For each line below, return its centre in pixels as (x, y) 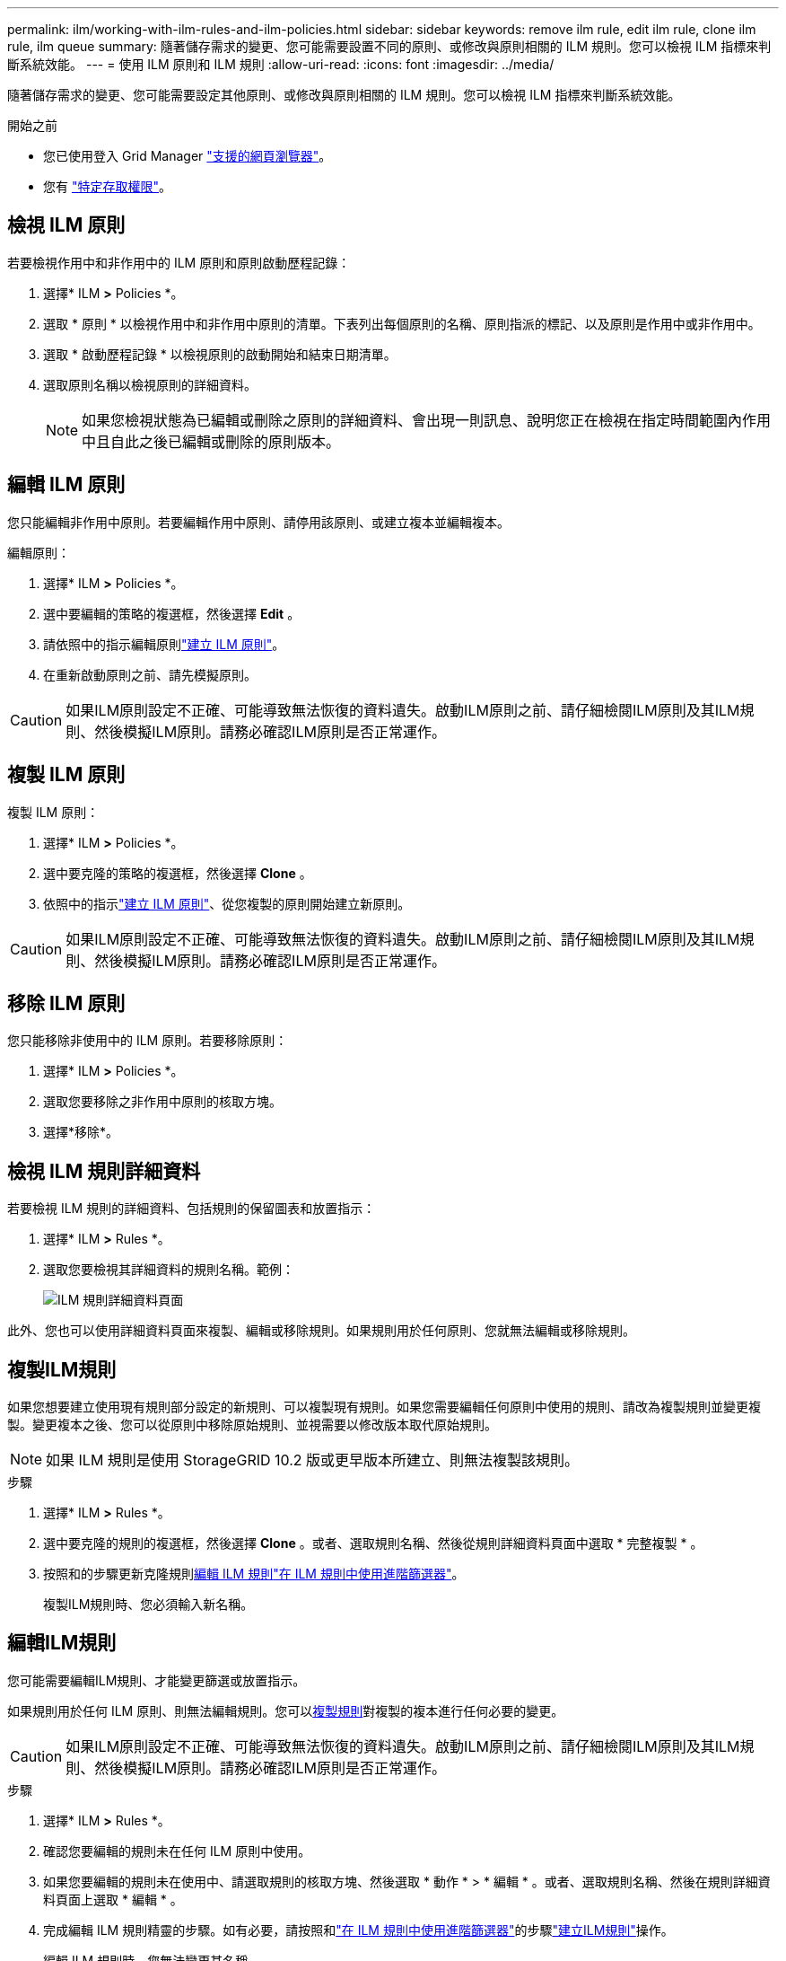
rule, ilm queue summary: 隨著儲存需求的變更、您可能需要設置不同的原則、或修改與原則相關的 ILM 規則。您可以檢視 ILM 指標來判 (389, 46)
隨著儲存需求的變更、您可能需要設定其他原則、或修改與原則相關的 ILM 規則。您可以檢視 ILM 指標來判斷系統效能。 (344, 95)
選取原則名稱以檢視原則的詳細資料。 (150, 384)
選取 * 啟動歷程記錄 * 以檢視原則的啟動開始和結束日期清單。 (220, 354)
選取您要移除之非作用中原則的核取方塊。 (162, 1102)
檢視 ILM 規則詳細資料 (104, 1171)
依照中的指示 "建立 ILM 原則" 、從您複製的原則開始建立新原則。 (227, 903)
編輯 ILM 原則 (66, 485)
